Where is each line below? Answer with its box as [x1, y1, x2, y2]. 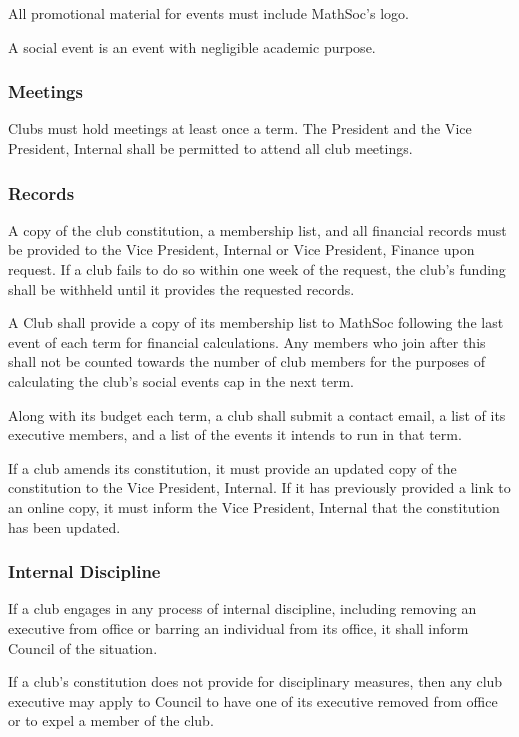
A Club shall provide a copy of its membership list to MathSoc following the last [8, 312, 504, 333]
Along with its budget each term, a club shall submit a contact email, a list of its [8, 404, 506, 425]
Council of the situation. [8, 637, 158, 658]
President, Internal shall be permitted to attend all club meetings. [8, 138, 413, 158]
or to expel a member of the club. [8, 710, 214, 731]
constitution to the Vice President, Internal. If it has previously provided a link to [8, 477, 511, 498]
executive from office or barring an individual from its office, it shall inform [8, 617, 469, 638]
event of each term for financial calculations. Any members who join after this [8, 331, 486, 352]
